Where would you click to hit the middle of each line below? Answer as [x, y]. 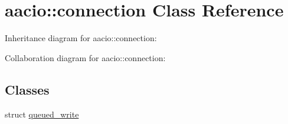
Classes [27, 89]
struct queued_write [42, 114]
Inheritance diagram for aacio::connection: [81, 38]
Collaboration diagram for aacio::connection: [85, 57]
